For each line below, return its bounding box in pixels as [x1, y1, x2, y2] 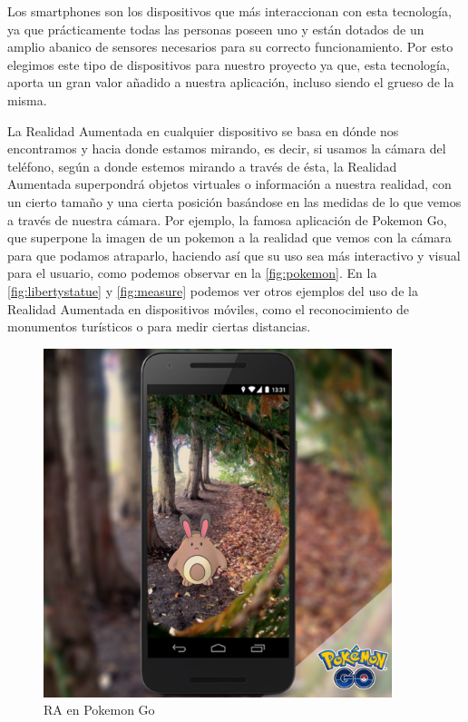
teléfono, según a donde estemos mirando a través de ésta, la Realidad [7, 156, 397, 175]
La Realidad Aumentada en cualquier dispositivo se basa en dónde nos [7, 121, 399, 140]
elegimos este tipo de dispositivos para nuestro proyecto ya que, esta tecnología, [7, 54, 450, 74]
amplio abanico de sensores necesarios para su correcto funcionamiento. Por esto [7, 37, 453, 56]
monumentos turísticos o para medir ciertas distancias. [7, 317, 311, 336]
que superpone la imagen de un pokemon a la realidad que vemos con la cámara [7, 228, 452, 247]
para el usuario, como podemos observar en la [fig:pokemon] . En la [7, 263, 377, 282]
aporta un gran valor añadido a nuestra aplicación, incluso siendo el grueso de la [7, 73, 454, 92]
